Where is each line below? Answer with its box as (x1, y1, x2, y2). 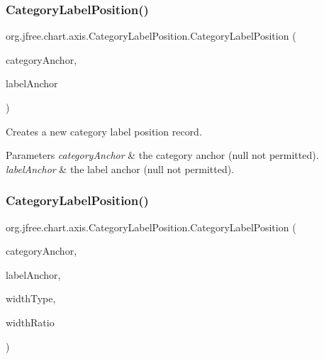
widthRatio (6, 314, 55, 329)
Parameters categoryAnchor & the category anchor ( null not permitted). (6, 148, 319, 162)
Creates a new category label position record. (6, 123, 202, 138)
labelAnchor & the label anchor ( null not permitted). (6, 161, 235, 176)
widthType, (6, 291, 56, 306)
